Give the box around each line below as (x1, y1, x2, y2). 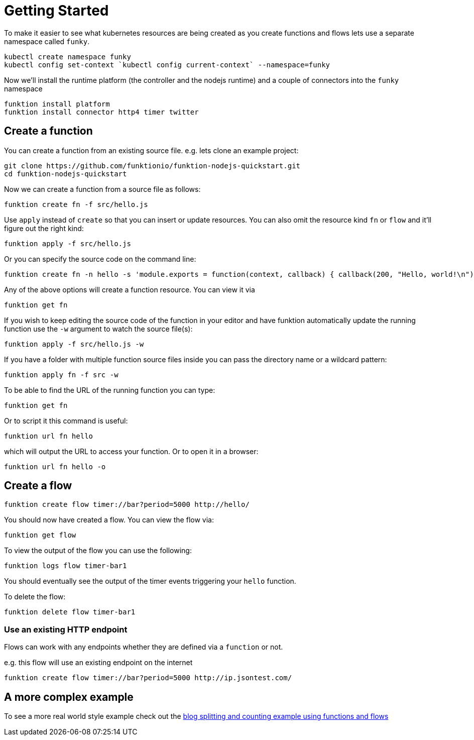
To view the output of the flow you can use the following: (4, 546, 192, 555)
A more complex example (4, 690, 134, 703)
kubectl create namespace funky (4, 52, 131, 61)
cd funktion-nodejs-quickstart (4, 169, 127, 178)
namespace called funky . (4, 37, 90, 46)
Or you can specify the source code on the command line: (4, 254, 196, 263)
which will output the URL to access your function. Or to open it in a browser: (4, 447, 259, 456)
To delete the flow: (4, 592, 66, 601)
